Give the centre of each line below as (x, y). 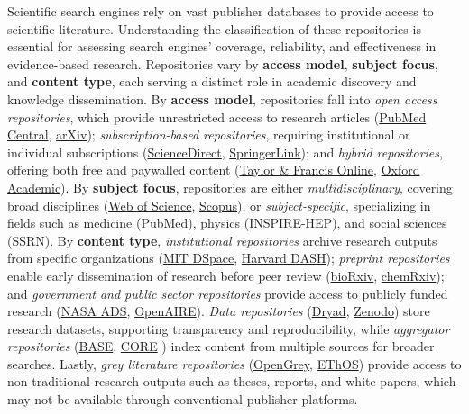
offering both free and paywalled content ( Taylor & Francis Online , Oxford (214, 170)
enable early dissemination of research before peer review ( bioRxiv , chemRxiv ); (226, 275)
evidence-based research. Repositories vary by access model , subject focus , (223, 63)
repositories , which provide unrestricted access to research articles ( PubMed (217, 117)
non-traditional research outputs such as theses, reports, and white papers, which (232, 381)
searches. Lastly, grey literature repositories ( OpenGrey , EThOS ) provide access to (234, 363)
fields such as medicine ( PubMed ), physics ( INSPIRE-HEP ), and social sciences (227, 223)
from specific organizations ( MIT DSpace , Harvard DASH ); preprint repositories (229, 258)
